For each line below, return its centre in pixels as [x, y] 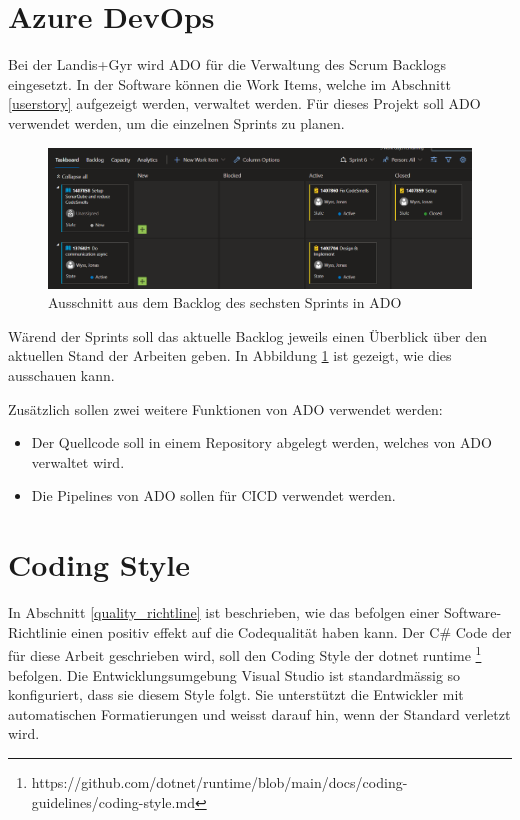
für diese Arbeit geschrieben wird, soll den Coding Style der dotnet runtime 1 [245, 653]
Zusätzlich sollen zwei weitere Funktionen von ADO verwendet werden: [225, 408]
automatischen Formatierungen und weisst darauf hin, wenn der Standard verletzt [259, 713]
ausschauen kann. [61, 375]
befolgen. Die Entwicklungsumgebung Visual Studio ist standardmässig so [234, 674]
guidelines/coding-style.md [113, 801]
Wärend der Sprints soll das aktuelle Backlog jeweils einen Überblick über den [248, 335]
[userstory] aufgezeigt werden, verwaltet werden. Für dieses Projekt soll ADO [244, 103]
